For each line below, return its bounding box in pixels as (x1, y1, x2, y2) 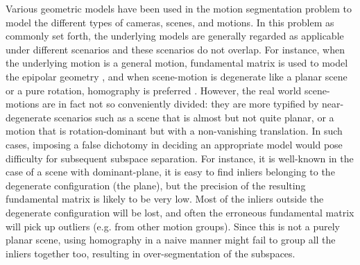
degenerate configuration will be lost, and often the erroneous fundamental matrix (6, 205, 354, 219)
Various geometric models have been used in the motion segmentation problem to (6, 1, 352, 15)
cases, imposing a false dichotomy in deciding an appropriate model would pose (6, 137, 343, 151)
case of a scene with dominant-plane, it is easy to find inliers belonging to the (6, 164, 335, 179)
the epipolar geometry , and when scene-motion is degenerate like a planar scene (6, 69, 348, 83)
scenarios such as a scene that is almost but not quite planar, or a (54, 110, 334, 124)
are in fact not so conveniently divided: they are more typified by (42, 96, 319, 111)
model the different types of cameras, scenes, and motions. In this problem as (6, 15, 334, 29)
